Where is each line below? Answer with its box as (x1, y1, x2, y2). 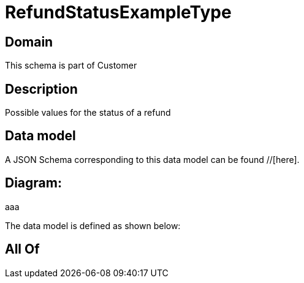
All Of (5, 241, 40, 257)
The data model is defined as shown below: (5, 220, 181, 231)
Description (5, 81, 78, 97)
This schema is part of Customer (5, 60, 137, 71)
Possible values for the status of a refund (5, 107, 171, 118)
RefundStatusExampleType (5, 2, 232, 23)
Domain (5, 34, 53, 50)
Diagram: (5, 175, 62, 191)
